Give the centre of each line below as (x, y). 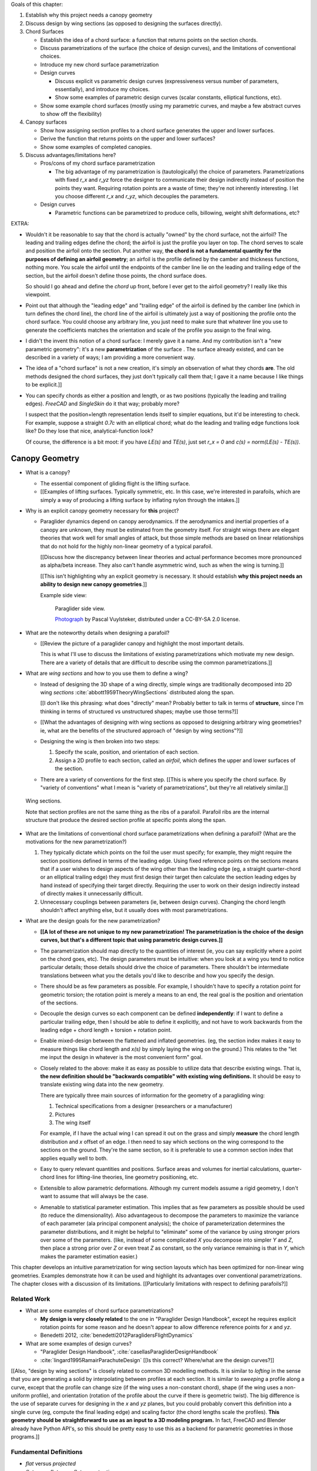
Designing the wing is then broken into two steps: (100, 741)
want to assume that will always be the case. (94, 1196)
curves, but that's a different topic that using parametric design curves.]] (131, 940)
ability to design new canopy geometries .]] (94, 584)
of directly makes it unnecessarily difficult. (92, 894)
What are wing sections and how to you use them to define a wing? (107, 673)
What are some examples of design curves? (79, 1343)
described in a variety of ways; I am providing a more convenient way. (110, 357)
